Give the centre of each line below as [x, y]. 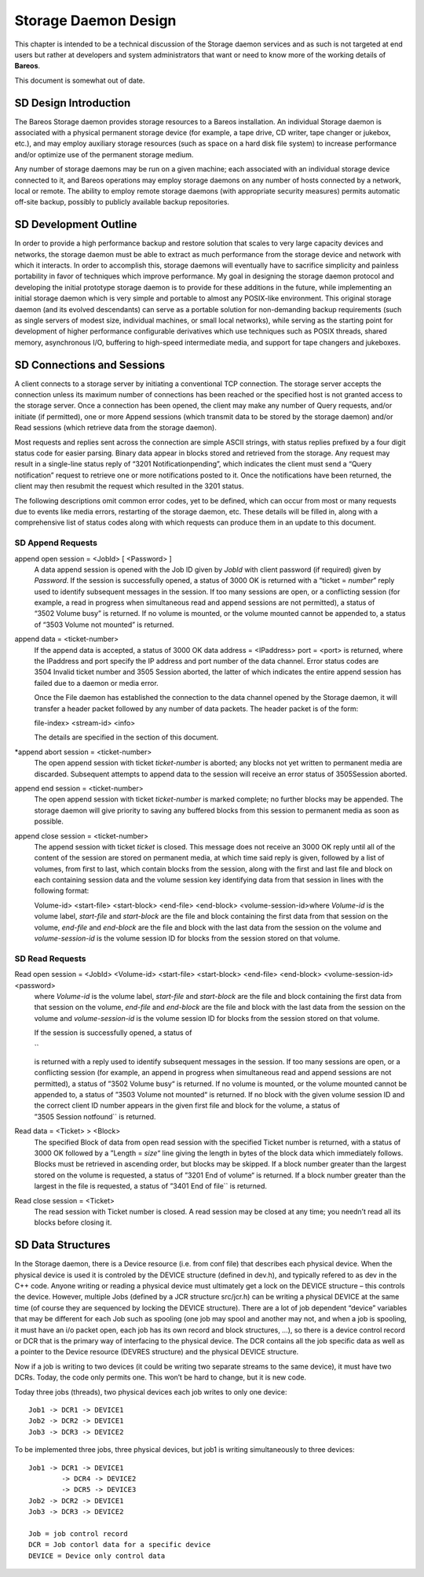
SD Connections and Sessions [90, 365]
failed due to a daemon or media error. [96, 683]
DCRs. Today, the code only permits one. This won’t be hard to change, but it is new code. [160, 1377]
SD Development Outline [76, 225]
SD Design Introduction [73, 103]
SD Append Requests [56, 543]
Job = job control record [79, 1533]
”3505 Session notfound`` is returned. [95, 1116]
